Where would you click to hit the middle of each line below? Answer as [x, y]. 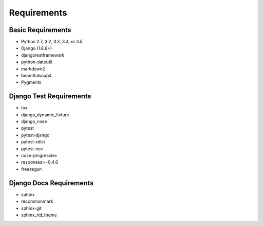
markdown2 [33, 69]
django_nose [34, 122]
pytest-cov [32, 149]
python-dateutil [37, 62]
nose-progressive [39, 156]
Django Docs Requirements [51, 183]
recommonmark [37, 201]
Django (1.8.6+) [37, 48]
